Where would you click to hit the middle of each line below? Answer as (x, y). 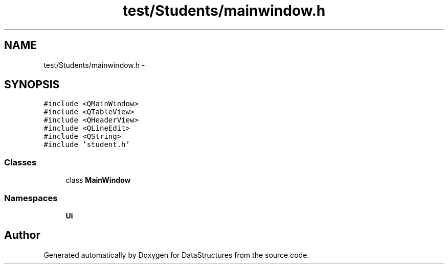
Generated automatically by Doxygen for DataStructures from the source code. (176, 255)
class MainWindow (98, 180)
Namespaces (31, 198)
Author (22, 235)
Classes (20, 162)
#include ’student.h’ (87, 145)
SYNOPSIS (32, 85)
